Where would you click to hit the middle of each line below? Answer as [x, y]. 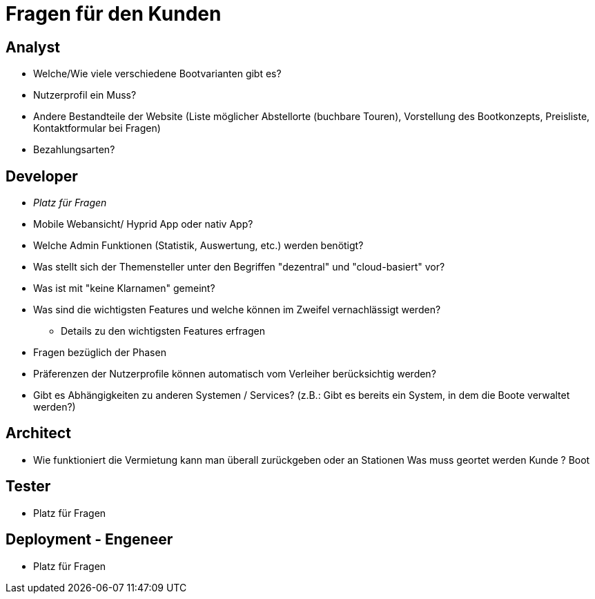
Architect [38, 433]
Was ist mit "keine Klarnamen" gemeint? [124, 288]
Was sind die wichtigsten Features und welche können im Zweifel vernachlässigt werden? [237, 310]
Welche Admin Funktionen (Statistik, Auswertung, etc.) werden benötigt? [198, 246]
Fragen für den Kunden [114, 14]
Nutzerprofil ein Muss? [85, 95]
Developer [42, 176]
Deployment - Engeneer [89, 540]
